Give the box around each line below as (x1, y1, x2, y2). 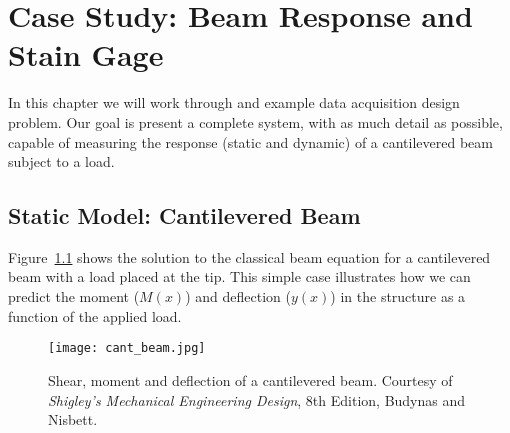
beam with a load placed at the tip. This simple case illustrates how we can (8, 266, 471, 287)
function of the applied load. (8, 305, 182, 326)
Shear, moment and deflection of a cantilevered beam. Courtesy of (48, 369, 453, 390)
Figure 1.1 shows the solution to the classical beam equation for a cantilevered (8, 246, 491, 267)
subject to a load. (8, 151, 115, 172)
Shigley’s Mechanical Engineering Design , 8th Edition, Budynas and (48, 389, 466, 410)
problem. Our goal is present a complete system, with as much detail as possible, (8, 111, 503, 132)
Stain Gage (8, 34, 164, 75)
